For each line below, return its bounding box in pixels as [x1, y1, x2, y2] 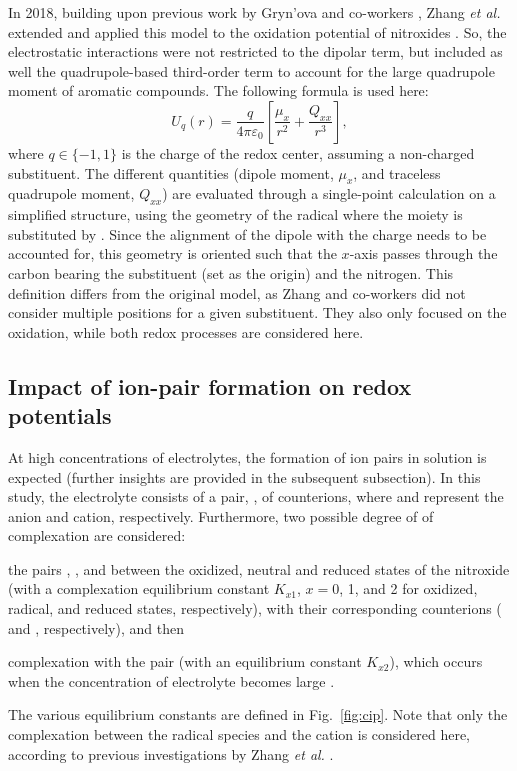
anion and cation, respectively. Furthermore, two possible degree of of [8, 505, 434, 526]
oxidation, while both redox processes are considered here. [8, 321, 364, 342]
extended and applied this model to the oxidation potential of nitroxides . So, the [8, 21, 507, 42]
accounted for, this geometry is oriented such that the [8, 243, 337, 264]
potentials [8, 400, 112, 431]
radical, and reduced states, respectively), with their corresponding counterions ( [8, 598, 502, 619]
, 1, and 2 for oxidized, [339, 578, 478, 599]
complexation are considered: [8, 525, 186, 546]
